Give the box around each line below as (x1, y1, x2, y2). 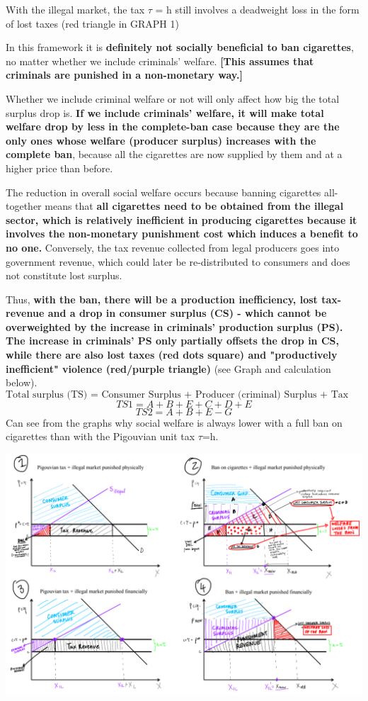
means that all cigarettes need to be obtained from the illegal (45, 198, 344, 213)
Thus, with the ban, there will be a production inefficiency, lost (6, 291, 318, 306)
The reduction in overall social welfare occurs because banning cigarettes (6, 184, 321, 199)
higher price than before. (6, 160, 113, 175)
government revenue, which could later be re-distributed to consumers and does (6, 254, 350, 269)
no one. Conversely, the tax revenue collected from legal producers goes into (6, 240, 340, 254)
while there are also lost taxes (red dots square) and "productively (6, 347, 338, 362)
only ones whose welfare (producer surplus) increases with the (6, 133, 316, 147)
